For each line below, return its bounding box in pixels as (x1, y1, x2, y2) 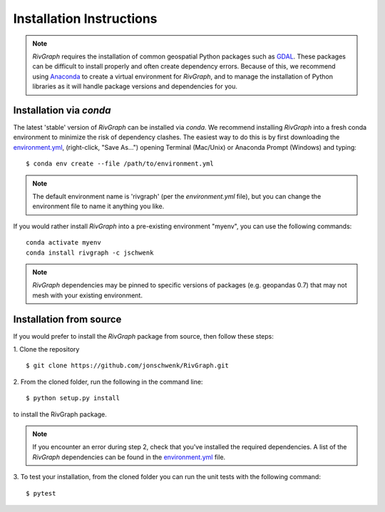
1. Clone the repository (13, 345, 80, 353)
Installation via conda (13, 104, 111, 116)
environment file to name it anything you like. (32, 202, 165, 210)
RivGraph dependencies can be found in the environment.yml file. (32, 453, 226, 461)
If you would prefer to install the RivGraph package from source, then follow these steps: (13, 332, 274, 340)
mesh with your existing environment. (32, 291, 143, 299)
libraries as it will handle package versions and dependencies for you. (32, 82, 238, 91)
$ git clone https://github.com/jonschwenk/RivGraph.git (26, 362, 230, 370)
